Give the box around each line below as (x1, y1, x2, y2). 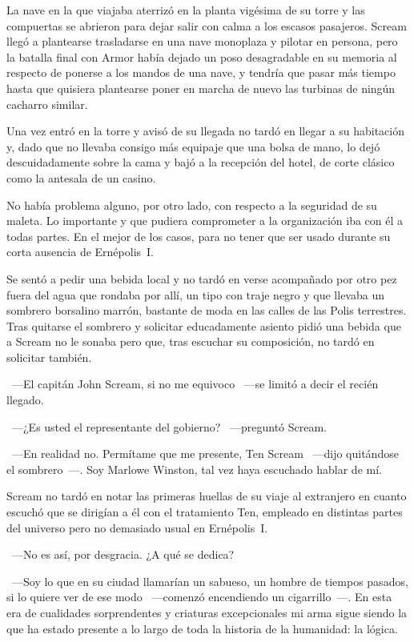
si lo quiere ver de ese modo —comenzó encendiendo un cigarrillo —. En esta (6, 588, 392, 605)
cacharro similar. (6, 95, 88, 112)
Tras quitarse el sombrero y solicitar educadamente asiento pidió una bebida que (6, 317, 401, 334)
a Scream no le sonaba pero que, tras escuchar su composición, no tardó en (6, 333, 375, 350)
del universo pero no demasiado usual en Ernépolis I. (6, 519, 268, 536)
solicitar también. (6, 348, 92, 365)
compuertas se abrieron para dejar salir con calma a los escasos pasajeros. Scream (6, 17, 407, 34)
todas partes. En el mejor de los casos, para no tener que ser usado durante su (6, 227, 391, 244)
